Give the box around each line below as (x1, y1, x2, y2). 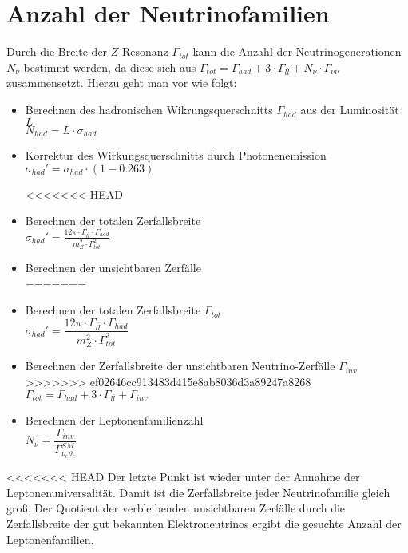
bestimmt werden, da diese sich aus (23, 58, 196, 75)
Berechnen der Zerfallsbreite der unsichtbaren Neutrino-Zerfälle (25, 357, 335, 374)
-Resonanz (118, 43, 168, 60)
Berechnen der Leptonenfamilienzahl (25, 412, 204, 429)
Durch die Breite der (6, 43, 108, 60)
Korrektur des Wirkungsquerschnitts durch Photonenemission (25, 147, 327, 164)
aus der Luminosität (300, 101, 399, 118)
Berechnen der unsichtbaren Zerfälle (25, 259, 201, 276)
